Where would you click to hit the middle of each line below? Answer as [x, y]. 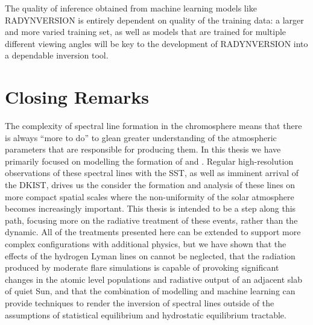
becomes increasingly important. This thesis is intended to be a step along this [150, 208]
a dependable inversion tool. [57, 55]
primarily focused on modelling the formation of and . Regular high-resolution [149, 161]
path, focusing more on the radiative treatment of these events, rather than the [151, 220]
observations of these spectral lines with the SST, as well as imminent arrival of [152, 173]
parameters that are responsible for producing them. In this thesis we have [143, 149]
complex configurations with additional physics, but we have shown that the [146, 244]
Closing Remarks [77, 97]
